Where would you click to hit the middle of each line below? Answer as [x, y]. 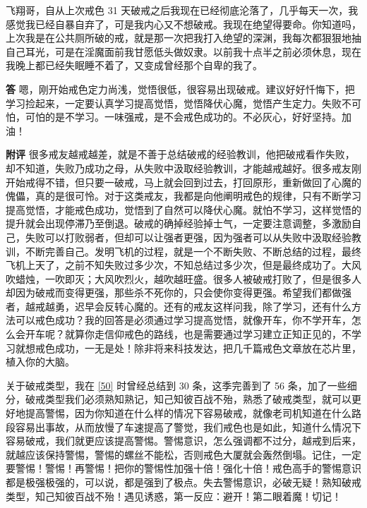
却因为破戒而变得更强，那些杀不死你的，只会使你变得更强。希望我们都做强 [179, 292]
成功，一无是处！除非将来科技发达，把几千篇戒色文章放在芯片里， [208, 347]
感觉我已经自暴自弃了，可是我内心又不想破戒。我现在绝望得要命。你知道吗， [183, 24]
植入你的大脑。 [40, 362]
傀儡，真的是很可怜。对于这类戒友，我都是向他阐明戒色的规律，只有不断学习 [183, 196]
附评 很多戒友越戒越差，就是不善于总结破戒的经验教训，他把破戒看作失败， [180, 154]
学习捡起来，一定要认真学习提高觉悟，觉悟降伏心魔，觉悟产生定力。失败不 [179, 103]
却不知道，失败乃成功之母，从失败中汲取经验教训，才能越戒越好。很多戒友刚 [183, 168]
